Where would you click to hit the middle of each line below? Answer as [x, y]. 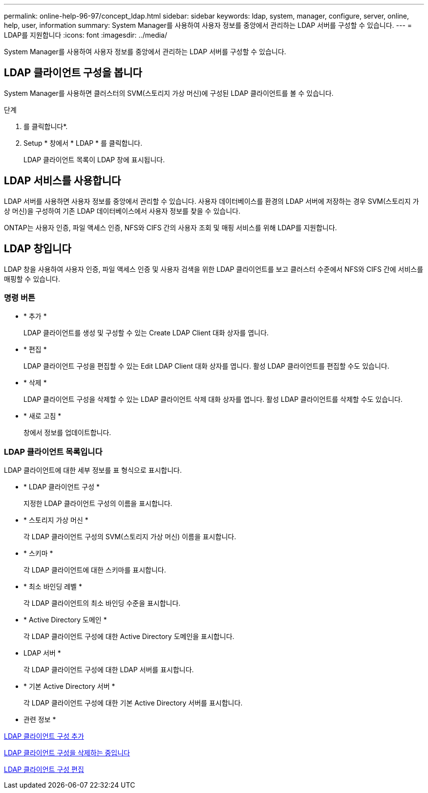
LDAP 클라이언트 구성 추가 [44, 736]
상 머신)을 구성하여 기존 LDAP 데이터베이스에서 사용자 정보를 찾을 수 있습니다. [122, 211]
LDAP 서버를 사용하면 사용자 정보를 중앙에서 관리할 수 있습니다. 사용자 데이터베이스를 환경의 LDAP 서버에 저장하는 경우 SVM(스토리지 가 [212, 201]
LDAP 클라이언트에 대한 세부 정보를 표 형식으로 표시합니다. [93, 470]
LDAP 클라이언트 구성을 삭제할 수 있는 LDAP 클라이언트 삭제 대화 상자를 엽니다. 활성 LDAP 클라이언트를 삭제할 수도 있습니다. [213, 399]
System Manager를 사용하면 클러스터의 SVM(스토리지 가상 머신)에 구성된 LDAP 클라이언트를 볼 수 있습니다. [169, 93]
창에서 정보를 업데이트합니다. [67, 433]
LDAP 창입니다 [38, 249]
